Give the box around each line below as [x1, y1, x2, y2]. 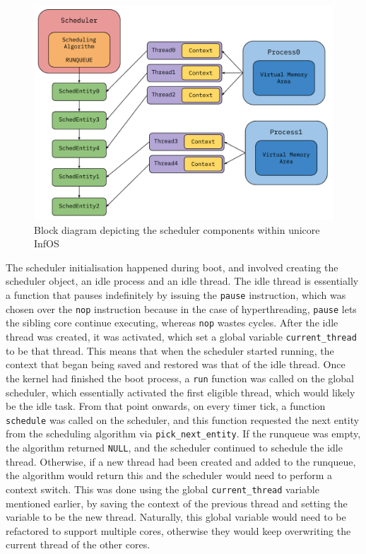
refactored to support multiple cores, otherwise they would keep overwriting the [6, 523, 351, 538]
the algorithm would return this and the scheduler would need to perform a [6, 468, 333, 483]
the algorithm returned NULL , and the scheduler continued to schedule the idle [6, 440, 343, 455]
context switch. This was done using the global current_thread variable [6, 481, 319, 496]
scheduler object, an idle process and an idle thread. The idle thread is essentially [6, 273, 359, 288]
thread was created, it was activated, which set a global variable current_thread [6, 329, 357, 344]
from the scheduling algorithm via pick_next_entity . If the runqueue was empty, [6, 426, 361, 441]
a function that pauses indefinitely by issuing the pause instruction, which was [6, 288, 346, 302]
